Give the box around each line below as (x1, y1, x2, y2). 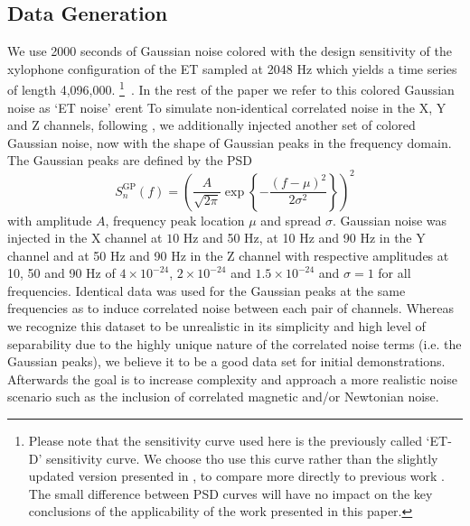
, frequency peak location (105, 210, 245, 229)
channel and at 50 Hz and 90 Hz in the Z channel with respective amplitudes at (7, 245, 449, 264)
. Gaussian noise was (333, 210, 447, 229)
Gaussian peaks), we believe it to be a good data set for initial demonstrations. (7, 352, 446, 371)
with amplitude (7, 210, 92, 229)
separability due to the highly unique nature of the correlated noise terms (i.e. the (7, 334, 462, 353)
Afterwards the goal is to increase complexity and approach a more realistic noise (7, 369, 457, 388)
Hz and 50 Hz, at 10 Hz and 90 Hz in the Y (183, 228, 426, 247)
